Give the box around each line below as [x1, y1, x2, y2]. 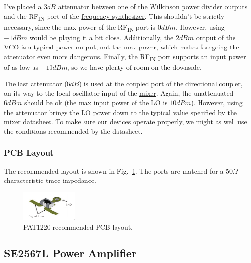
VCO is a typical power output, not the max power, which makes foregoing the [4, 42, 239, 52]
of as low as [4, 62, 38, 72]
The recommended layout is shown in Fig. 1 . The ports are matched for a [4, 165, 224, 176]
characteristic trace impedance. [4, 175, 96, 185]
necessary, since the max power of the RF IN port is [4, 21, 156, 33]
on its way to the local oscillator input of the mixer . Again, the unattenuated [4, 88, 234, 98]
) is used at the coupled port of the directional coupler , [79, 78, 243, 88]
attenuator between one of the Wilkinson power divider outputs [58, 1, 248, 11]
